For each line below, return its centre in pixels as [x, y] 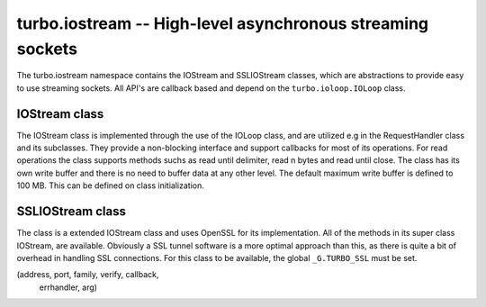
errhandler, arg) [68, 287]
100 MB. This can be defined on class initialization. [110, 185]
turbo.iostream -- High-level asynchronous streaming [223, 23]
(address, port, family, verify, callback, [88, 275]
